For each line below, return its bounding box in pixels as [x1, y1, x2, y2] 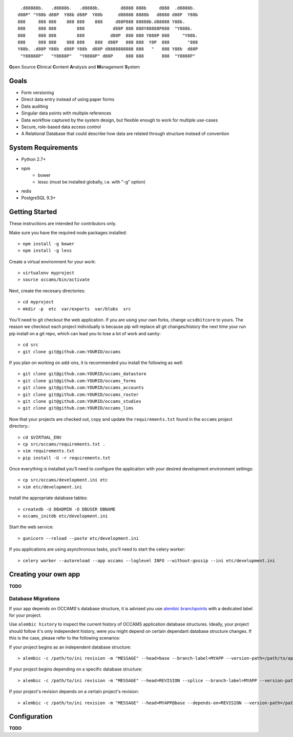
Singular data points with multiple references [21, 110, 112, 116]
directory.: [9, 423, 30, 429]
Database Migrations [9, 595, 60, 602]
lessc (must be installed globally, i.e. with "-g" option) [38, 179, 146, 185]
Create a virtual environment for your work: [9, 258, 96, 264]
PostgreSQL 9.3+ [21, 195, 56, 201]
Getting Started [9, 208, 57, 216]
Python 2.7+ [21, 157, 46, 162]
